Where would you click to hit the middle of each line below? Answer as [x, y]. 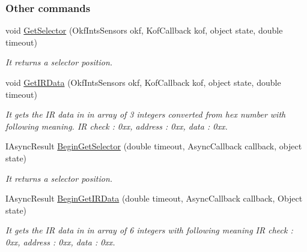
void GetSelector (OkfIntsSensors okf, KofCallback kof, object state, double [144, 30]
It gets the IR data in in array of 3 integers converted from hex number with [146, 114]
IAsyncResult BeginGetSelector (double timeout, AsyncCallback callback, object [154, 146]
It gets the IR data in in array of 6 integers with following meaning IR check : [149, 230]
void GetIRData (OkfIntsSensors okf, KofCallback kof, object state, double [143, 82]
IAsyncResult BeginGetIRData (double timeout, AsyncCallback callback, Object [154, 198]
